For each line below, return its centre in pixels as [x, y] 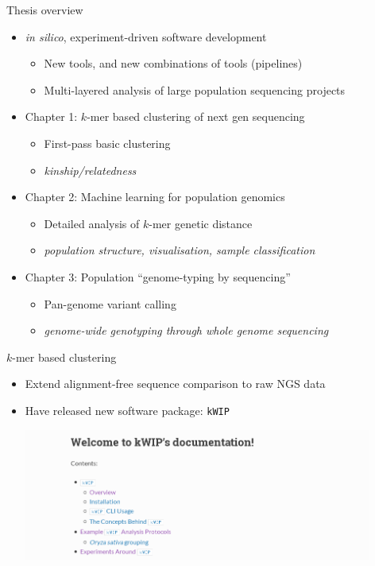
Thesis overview [45, 10]
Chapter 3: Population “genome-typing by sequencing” [158, 276]
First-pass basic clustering [107, 143]
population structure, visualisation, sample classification [180, 250]
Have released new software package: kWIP [127, 410]
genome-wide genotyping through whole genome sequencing [186, 330]
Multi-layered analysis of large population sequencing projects [195, 89]
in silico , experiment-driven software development [146, 36]
